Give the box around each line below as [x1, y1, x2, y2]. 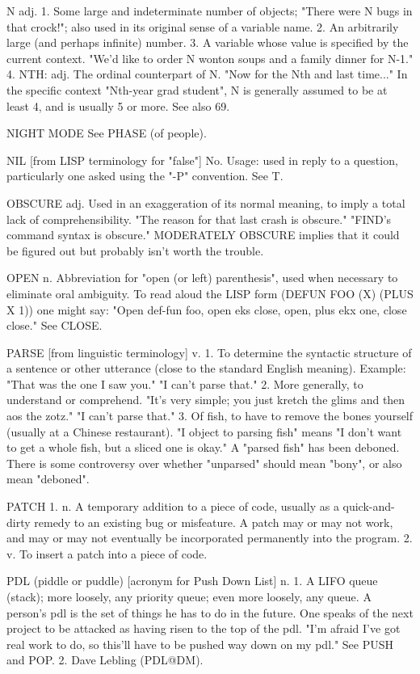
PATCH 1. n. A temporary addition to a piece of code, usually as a [6, 498, 339, 515]
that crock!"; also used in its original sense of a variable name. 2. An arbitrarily [6, 18, 399, 35]
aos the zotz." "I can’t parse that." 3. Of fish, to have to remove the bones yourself [6, 407, 414, 424]
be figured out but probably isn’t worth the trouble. [6, 242, 264, 259]
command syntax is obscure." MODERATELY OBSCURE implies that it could [6, 226, 400, 243]
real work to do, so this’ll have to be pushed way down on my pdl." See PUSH [6, 635, 394, 652]
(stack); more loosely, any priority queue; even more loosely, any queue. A [6, 588, 372, 604]
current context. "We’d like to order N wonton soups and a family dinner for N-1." [6, 49, 414, 66]
